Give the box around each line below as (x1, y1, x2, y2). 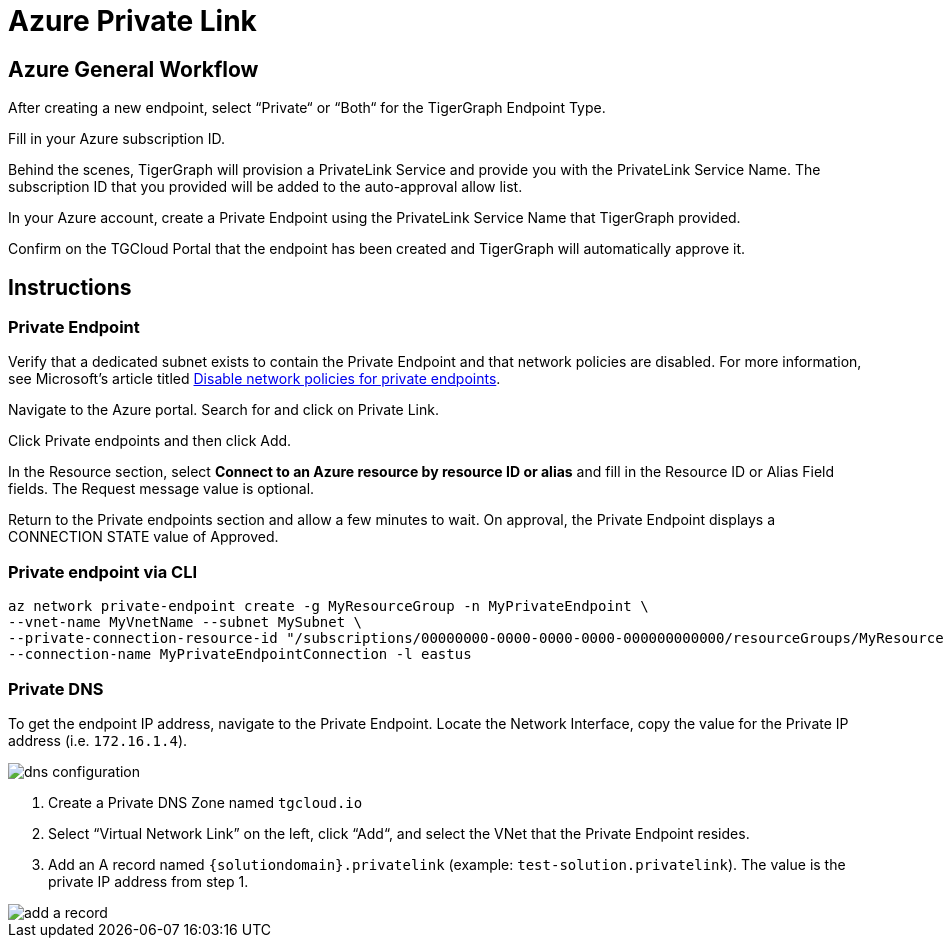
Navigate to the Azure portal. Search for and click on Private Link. (8, 401, 439, 419)
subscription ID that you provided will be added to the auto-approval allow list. (8, 178, 523, 196)
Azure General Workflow (8, 56, 259, 82)
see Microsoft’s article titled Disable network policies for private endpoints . (8, 370, 501, 388)
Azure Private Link (8, 4, 257, 38)
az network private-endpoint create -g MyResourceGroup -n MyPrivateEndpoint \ (8, 598, 649, 615)
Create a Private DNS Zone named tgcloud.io (48, 793, 363, 811)
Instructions (8, 274, 132, 300)
